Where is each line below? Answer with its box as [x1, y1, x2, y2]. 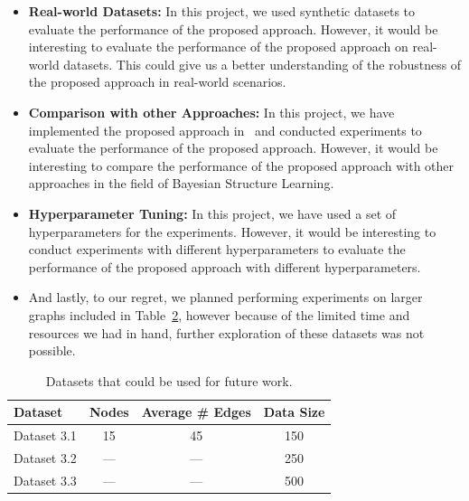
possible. [28, 341, 76, 360]
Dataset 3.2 [14, 448, 77, 467]
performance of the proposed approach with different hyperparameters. [28, 257, 421, 276]
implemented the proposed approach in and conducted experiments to [28, 120, 422, 139]
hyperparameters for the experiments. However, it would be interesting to [28, 222, 436, 241]
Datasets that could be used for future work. [45, 371, 293, 390]
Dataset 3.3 [14, 470, 77, 489]
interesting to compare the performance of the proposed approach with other [28, 156, 455, 175]
